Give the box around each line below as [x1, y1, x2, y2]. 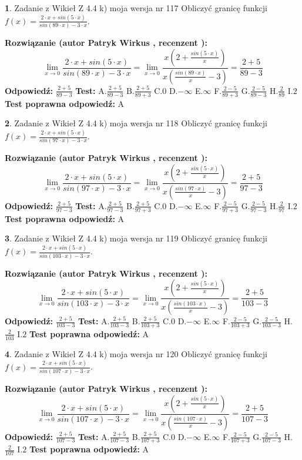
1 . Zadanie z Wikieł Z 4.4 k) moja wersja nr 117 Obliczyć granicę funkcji [5, 2, 267, 14]
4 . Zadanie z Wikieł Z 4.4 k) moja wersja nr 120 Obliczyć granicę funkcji [5, 347, 267, 360]
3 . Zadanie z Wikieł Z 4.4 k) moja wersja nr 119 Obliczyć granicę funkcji [5, 232, 267, 244]
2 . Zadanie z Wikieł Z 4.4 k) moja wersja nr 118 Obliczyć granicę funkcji [5, 117, 267, 129]
